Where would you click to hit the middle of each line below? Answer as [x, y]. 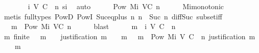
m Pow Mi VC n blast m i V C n [93, 26]
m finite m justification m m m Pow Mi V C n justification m [129, 36]
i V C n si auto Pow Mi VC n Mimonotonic [126, 6]
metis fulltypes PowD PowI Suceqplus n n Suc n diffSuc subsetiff [113, 16]
